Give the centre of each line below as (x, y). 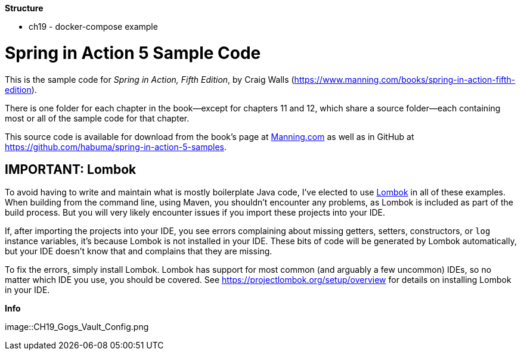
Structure (24, 8)
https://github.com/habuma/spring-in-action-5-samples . (116, 147)
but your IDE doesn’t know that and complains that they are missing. (139, 251)
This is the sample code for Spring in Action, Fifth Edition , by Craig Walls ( (150, 79)
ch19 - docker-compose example (93, 27)
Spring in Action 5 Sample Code (133, 53)
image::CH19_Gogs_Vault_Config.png (77, 327)
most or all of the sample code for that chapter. (97, 118)
